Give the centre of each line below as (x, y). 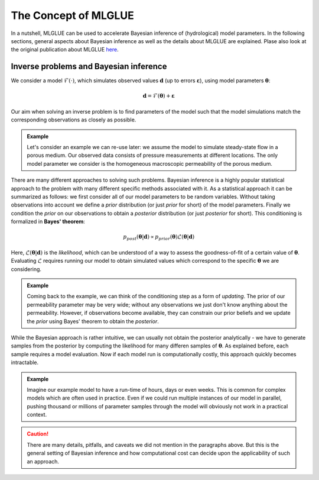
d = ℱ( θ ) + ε (159, 96)
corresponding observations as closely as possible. (74, 120)
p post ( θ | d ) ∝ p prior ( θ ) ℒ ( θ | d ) (159, 238)
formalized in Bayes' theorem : (48, 221)
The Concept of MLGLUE (72, 15)
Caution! (38, 434)
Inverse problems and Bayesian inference (89, 67)
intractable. (25, 363)
